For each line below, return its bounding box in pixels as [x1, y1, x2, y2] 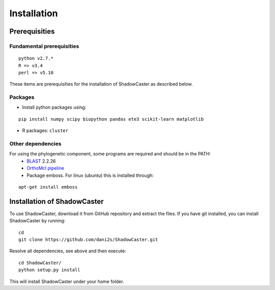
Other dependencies [9, 140, 62, 147]
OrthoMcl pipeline [26, 165, 65, 171]
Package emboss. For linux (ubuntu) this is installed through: [26, 172, 154, 178]
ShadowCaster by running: [9, 218, 66, 224]
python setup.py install [18, 267, 80, 273]
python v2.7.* [18, 56, 53, 61]
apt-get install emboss [18, 184, 78, 190]
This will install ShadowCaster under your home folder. [9, 278, 124, 284]
